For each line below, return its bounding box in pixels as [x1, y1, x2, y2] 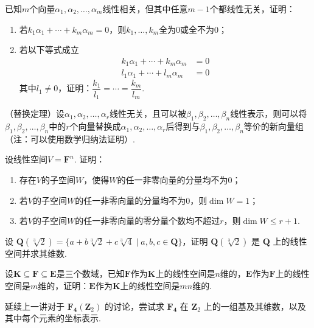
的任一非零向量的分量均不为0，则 [75, 194, 208, 206]
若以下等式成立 [19, 43, 79, 56]
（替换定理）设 [5, 107, 65, 120]
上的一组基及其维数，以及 [203, 299, 306, 312]
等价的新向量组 [243, 120, 304, 133]
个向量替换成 [69, 120, 121, 133]
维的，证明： [38, 279, 89, 292]
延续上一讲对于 [5, 299, 65, 312]
